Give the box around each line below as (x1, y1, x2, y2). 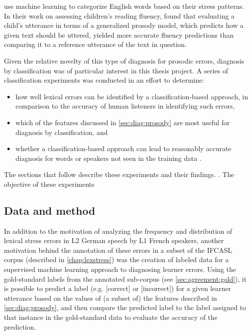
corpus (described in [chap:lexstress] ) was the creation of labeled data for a (4, 254, 229, 265)
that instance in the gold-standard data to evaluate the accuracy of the (4, 312, 218, 322)
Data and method (4, 202, 96, 218)
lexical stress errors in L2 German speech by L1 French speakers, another (4, 235, 224, 246)
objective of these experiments (4, 179, 95, 189)
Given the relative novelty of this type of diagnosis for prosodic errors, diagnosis (4, 55, 245, 66)
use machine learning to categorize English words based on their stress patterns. (4, 1, 245, 11)
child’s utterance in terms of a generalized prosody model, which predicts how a (4, 20, 244, 30)
